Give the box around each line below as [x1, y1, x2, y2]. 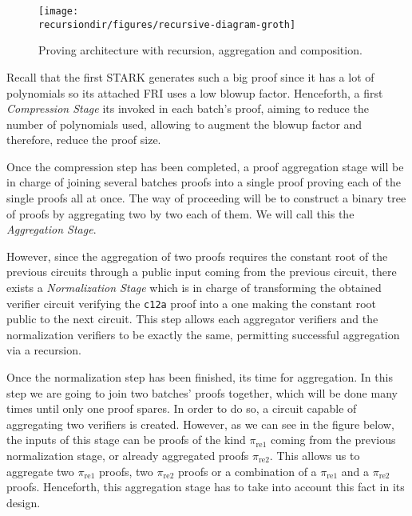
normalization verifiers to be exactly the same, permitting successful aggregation [6, 326, 400, 342]
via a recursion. [6, 342, 81, 358]
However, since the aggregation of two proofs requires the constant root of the [6, 247, 388, 264]
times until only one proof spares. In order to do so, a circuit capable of [6, 400, 357, 417]
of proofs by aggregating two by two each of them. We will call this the [6, 205, 355, 222]
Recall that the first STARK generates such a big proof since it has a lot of [6, 68, 374, 85]
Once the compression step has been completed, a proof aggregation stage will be [6, 158, 404, 174]
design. [6, 494, 41, 510]
